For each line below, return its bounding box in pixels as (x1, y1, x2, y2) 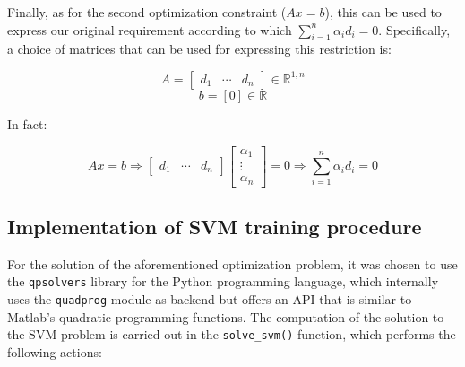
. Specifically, (378, 20, 451, 39)
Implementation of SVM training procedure (7, 212, 422, 240)
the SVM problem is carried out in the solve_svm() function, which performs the (7, 325, 456, 344)
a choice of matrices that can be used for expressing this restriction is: (7, 39, 392, 58)
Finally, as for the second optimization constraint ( (7, 3, 287, 21)
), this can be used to (324, 3, 442, 21)
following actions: (7, 342, 102, 361)
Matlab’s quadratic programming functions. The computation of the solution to (7, 307, 444, 326)
